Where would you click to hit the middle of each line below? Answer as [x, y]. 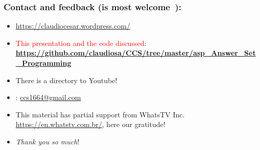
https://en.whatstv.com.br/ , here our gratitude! [90, 124]
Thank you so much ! [48, 141]
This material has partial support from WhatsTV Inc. [100, 114]
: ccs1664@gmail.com [48, 97]
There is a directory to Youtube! [66, 80]
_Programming [43, 63]
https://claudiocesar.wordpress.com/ [73, 26]
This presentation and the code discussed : [81, 43]
